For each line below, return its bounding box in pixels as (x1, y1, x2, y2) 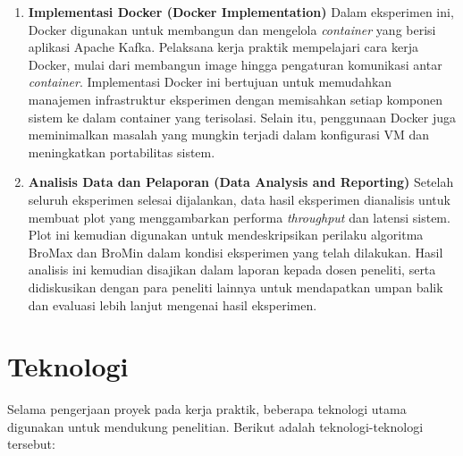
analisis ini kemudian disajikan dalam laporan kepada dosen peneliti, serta (28, 260, 436, 279)
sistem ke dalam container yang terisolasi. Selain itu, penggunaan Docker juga (28, 107, 456, 126)
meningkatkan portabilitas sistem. (28, 142, 215, 161)
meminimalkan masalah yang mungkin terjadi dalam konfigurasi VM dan (28, 125, 430, 144)
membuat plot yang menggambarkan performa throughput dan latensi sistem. (28, 207, 450, 226)
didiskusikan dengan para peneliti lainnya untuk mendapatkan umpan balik (28, 277, 443, 296)
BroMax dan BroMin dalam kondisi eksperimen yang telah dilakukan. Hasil (28, 242, 443, 261)
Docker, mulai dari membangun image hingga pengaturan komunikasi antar (28, 55, 442, 73)
